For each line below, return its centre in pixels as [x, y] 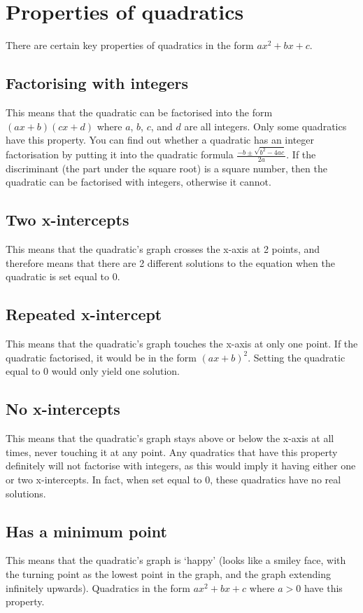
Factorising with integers [97, 83]
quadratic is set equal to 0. [63, 276]
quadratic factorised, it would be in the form [101, 357]
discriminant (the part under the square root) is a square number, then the [166, 168]
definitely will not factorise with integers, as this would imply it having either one [181, 466]
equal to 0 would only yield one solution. [93, 371]
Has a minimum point [86, 531]
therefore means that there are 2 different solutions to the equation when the [170, 262]
